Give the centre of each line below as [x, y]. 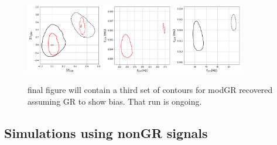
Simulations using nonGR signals [106, 133]
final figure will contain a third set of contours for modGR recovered [150, 90]
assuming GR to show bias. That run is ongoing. [115, 101]
